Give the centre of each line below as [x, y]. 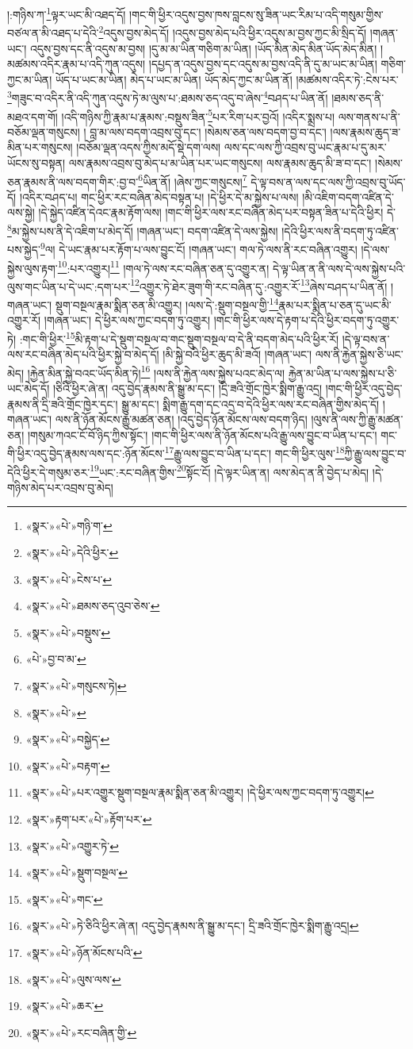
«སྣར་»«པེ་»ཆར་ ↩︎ [65, 1006]
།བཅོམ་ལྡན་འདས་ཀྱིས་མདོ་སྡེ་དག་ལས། [149, 147]
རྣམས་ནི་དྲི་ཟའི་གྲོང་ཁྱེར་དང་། [63, 403]
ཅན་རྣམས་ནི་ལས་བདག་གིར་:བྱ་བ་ [73, 181]
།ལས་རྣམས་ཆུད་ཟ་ [365, 131]
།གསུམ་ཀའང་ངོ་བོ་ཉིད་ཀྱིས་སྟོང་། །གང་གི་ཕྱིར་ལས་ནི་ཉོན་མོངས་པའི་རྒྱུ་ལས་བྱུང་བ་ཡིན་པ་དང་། [203, 434]
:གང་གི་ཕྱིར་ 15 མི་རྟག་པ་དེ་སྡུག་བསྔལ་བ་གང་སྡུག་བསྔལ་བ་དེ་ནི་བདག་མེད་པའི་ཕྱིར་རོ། [179, 337]
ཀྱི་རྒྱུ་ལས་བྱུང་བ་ [375, 453]
